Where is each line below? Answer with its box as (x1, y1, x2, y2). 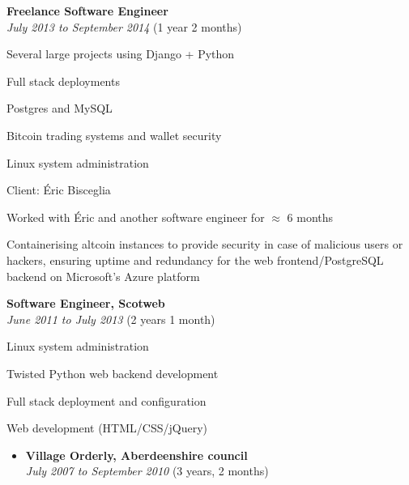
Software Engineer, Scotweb (6, 295, 165, 312)
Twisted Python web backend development (6, 364, 219, 381)
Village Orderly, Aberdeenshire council (25, 446, 248, 463)
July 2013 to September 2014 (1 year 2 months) (6, 18, 242, 35)
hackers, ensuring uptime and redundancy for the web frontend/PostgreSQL (6, 251, 384, 268)
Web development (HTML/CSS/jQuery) (6, 419, 207, 436)
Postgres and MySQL (6, 100, 113, 117)
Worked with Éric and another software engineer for (6, 208, 265, 225)
